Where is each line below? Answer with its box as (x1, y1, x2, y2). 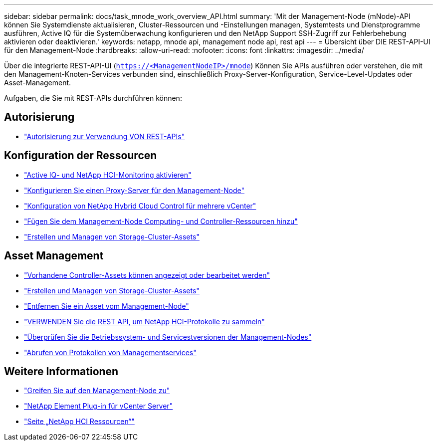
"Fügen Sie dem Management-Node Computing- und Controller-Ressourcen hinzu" (24, 217, 298, 225)
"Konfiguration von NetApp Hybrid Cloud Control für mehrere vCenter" (24, 201, 256, 210)
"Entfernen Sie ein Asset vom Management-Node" (24, 301, 189, 310)
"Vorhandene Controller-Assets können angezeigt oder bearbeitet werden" (24, 270, 270, 279)
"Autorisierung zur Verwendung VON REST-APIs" (24, 132, 185, 141)
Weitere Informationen (4, 365, 119, 378)
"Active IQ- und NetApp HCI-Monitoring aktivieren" (24, 170, 192, 179)
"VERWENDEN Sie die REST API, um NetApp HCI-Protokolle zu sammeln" (24, 317, 265, 326)
